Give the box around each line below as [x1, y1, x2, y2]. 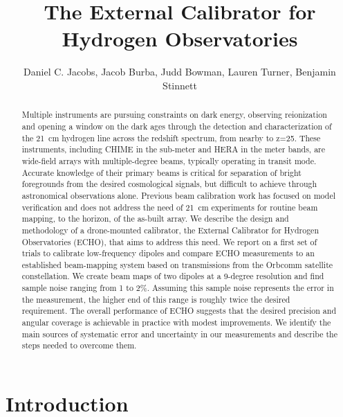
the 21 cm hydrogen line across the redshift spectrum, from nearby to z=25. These [21, 132, 321, 143]
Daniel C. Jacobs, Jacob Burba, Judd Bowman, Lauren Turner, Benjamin [24, 64, 336, 79]
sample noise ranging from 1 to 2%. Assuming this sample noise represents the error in [21, 282, 334, 294]
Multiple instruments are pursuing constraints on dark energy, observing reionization [21, 109, 327, 121]
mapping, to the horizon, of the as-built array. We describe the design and [21, 213, 289, 224]
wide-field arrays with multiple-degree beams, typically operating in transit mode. [21, 154, 317, 166]
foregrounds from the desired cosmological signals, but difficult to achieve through [21, 178, 317, 190]
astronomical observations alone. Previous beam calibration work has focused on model [21, 189, 336, 201]
